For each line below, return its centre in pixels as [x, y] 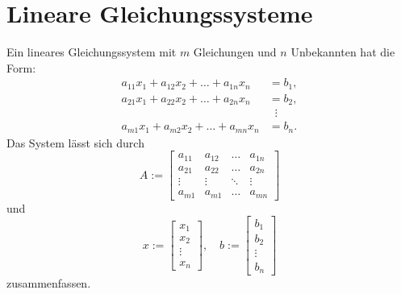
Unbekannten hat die [343, 52]
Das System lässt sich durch [75, 142]
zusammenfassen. [49, 282]
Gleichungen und [235, 52]
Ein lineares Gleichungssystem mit [92, 52]
